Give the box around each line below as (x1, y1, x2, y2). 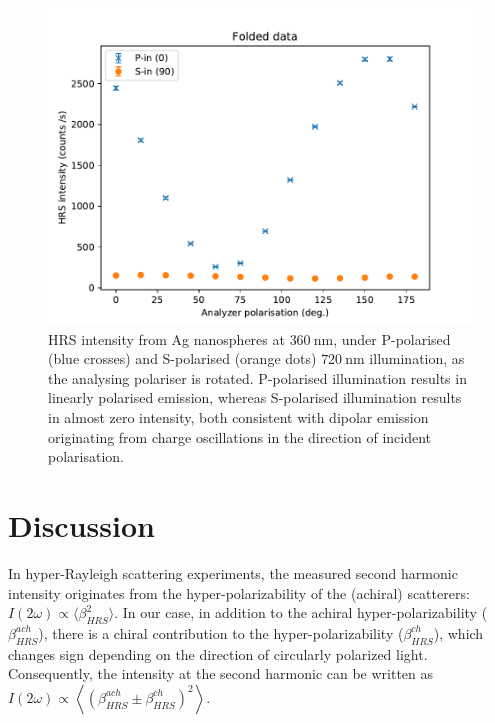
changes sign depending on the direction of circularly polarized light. (8, 643, 428, 664)
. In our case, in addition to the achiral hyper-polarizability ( (114, 602, 488, 623)
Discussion (8, 505, 155, 546)
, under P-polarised (333, 328, 451, 349)
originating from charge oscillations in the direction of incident (48, 426, 432, 447)
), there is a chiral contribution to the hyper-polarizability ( (38, 622, 404, 643)
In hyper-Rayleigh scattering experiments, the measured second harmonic (8, 562, 458, 583)
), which (433, 622, 484, 643)
